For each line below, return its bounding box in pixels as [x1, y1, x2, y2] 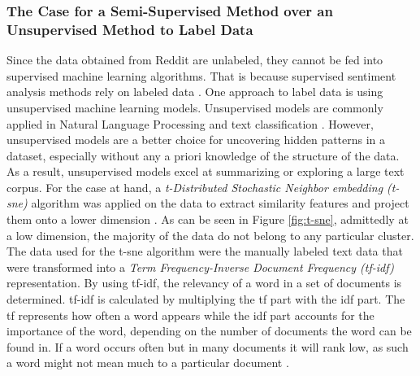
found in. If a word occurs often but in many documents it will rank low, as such [6, 338, 409, 355]
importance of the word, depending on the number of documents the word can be [6, 322, 412, 339]
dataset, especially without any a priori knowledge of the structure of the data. [6, 146, 400, 164]
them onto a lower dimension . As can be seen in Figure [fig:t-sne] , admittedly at [6, 211, 409, 228]
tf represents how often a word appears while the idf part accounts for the [6, 306, 375, 323]
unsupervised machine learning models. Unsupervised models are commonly [6, 98, 383, 116]
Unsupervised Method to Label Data [6, 19, 253, 39]
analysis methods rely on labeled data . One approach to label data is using [6, 83, 383, 100]
